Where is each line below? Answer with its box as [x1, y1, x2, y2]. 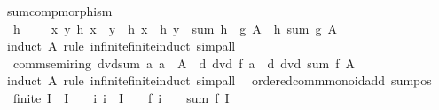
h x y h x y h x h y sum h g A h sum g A [12, 19, 337, 37]
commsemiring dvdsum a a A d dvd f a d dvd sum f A [12, 53, 355, 72]
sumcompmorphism [6, 2, 113, 20]
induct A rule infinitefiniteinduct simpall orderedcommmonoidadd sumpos [6, 71, 432, 90]
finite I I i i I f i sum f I [12, 88, 230, 106]
